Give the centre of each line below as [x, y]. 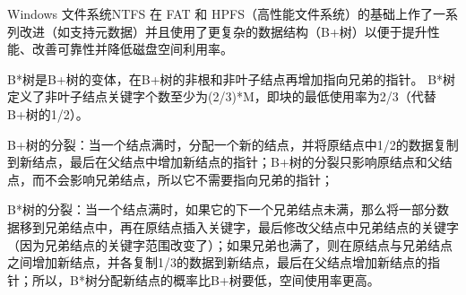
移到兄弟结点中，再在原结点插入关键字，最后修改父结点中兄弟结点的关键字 [239, 226]
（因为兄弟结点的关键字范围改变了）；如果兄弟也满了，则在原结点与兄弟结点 [230, 244]
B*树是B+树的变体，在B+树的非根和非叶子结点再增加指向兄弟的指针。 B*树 [232, 78]
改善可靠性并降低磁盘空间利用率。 [132, 49]
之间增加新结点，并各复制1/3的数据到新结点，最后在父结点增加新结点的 [217, 262]
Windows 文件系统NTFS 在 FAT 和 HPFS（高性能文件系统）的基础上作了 [220, 13]
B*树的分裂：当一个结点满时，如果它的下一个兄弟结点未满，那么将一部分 [222, 209]
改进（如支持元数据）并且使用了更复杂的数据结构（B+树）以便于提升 [223, 31]
